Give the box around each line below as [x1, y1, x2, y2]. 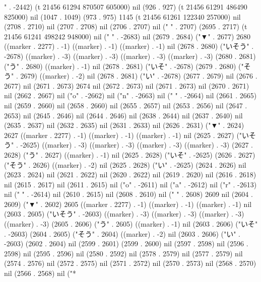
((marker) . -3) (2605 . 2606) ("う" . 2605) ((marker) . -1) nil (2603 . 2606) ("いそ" [4, 219, 258, 229]
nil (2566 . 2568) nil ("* [4, 268, 76, 278]
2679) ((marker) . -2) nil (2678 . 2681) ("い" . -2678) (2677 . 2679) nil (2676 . [20, 70, 257, 81]
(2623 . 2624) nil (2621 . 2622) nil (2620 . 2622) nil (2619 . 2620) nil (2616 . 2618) [4, 169, 256, 180]
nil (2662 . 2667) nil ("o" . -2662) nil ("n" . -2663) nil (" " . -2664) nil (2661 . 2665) [4, 90, 257, 101]
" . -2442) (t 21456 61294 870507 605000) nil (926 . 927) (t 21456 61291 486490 [4, 2, 247, 12]
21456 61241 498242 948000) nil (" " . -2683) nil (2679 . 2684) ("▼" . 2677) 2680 [4, 31, 250, 41]
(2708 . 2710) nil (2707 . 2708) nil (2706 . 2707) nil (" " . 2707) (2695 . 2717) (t [4, 21, 247, 32]
